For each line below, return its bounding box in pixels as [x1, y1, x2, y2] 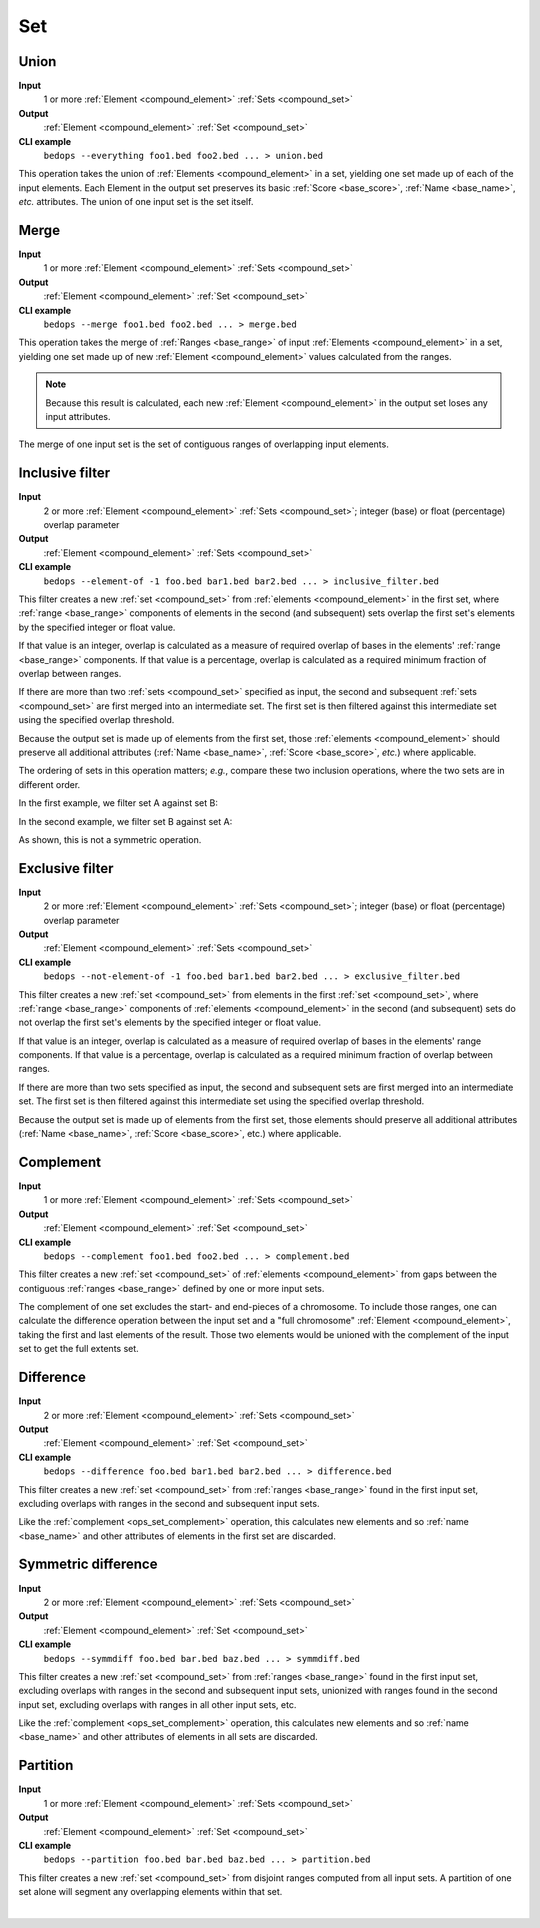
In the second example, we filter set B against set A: [18, 815, 233, 827]
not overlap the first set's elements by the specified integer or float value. [18, 1016, 322, 1029]
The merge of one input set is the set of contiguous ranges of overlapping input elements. [18, 438, 389, 450]
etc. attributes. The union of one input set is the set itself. [18, 196, 254, 208]
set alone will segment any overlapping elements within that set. [18, 1886, 283, 1898]
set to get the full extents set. [18, 1343, 139, 1355]
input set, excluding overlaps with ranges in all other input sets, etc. [18, 1698, 297, 1710]
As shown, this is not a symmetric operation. [18, 833, 202, 845]
